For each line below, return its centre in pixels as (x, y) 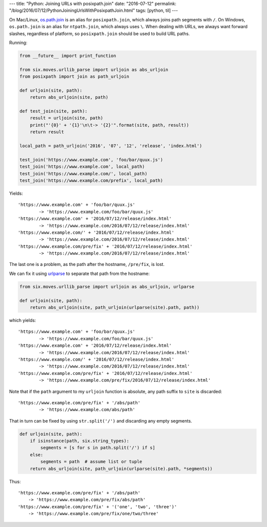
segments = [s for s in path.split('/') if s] (98, 448)
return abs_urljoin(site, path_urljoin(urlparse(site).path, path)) (115, 308)
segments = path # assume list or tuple (91, 462)
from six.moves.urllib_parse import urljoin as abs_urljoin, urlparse (107, 287)
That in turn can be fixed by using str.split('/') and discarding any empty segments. (101, 421)
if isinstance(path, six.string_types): (80, 441)
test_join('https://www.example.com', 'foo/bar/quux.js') (91, 159)
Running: (18, 43)
